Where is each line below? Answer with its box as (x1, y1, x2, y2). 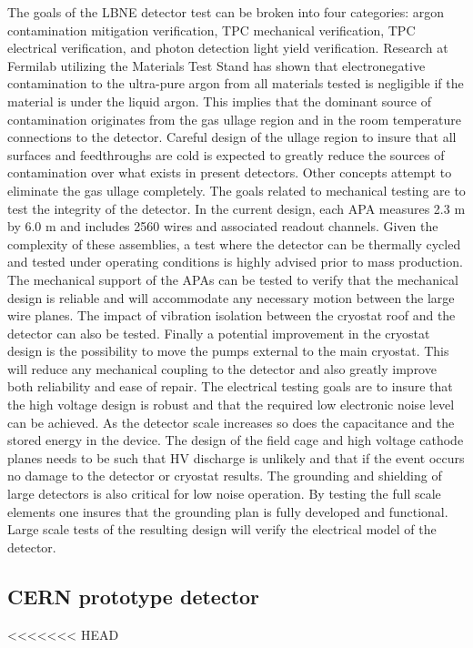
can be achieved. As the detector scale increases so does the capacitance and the (7, 412, 455, 431)
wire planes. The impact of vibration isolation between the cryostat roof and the (7, 306, 456, 325)
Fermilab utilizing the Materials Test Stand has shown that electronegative (7, 56, 426, 75)
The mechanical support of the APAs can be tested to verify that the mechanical (7, 269, 458, 289)
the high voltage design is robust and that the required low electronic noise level (7, 395, 455, 414)
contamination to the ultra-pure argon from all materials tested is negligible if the (7, 74, 464, 93)
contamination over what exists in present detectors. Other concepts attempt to (7, 163, 452, 182)
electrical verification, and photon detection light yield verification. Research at (7, 38, 448, 57)
